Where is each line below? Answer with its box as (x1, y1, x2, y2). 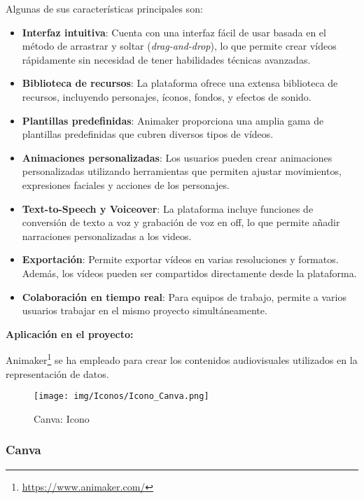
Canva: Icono (34, 411, 90, 426)
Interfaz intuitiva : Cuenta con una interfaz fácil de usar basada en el (22, 24, 326, 39)
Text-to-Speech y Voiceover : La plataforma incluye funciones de (22, 201, 314, 216)
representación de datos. (6, 366, 109, 381)
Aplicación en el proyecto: (6, 326, 134, 341)
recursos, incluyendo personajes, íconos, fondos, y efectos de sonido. (22, 89, 311, 104)
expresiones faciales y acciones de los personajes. (22, 177, 230, 192)
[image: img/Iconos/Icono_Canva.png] (34, 391, 209, 402)
